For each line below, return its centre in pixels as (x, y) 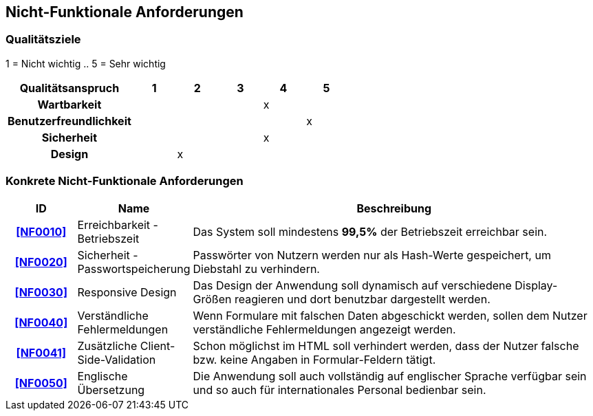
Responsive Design (127, 292)
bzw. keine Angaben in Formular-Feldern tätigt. (314, 359)
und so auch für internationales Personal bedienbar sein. (339, 390)
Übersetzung (111, 390)
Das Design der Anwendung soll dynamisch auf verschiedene (352, 285)
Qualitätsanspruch (69, 88)
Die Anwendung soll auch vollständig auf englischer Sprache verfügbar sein (390, 376)
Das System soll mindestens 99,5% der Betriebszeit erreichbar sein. (370, 231)
